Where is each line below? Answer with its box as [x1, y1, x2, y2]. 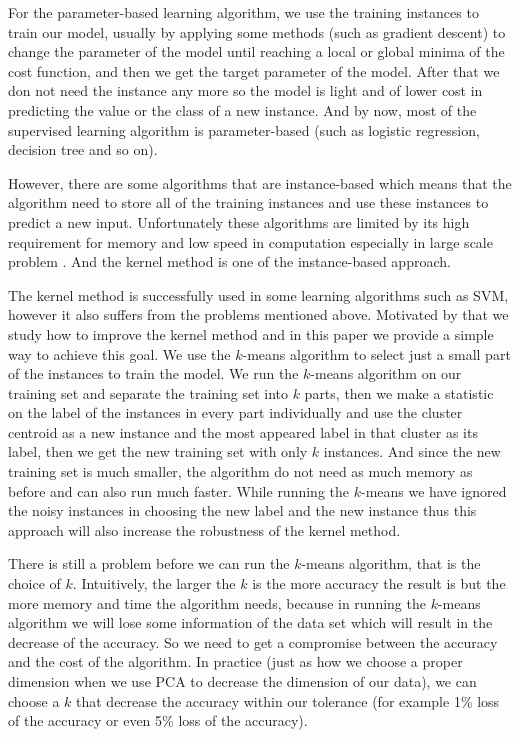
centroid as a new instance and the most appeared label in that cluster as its [8, 421, 478, 442]
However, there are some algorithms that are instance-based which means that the [8, 172, 512, 193]
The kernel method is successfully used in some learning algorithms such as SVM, [8, 284, 509, 305]
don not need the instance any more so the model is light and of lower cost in [8, 80, 483, 101]
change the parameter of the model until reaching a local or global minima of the [8, 41, 505, 62]
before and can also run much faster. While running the [8, 480, 350, 501]
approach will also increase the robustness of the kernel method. [8, 519, 401, 540]
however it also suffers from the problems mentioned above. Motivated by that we [8, 304, 509, 325]
